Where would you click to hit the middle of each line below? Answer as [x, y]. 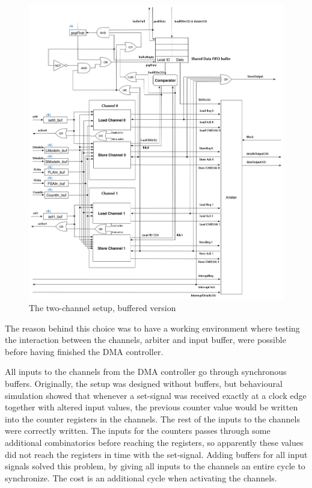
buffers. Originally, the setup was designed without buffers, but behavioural [144, 384]
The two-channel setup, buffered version [102, 308]
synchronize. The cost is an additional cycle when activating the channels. [141, 477]
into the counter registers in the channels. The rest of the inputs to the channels [152, 419]
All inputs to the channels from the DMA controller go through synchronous [146, 372]
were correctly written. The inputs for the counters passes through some [138, 431]
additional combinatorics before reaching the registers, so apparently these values [154, 443]
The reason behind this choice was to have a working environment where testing [152, 328]
